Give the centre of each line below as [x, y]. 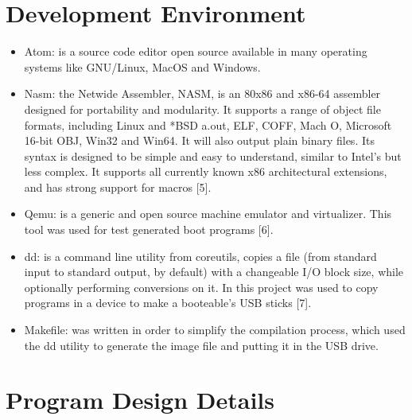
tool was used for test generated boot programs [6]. [149, 229]
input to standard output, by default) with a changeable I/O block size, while [214, 272]
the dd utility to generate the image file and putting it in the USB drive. [201, 345]
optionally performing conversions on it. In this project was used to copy [201, 287]
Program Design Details [140, 400]
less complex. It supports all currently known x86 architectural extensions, [206, 171]
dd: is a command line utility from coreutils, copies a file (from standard [200, 256]
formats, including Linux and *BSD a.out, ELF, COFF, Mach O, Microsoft [208, 124]
